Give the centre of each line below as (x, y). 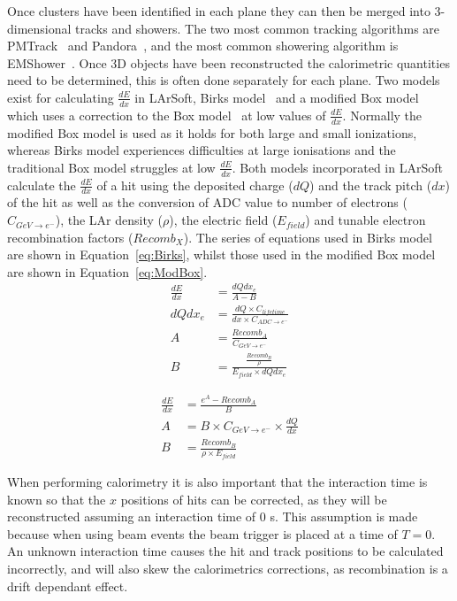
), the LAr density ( (109, 220)
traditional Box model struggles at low (111, 167)
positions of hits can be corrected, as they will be (254, 499)
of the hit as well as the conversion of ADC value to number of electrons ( (207, 202)
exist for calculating (61, 97)
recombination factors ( (70, 237)
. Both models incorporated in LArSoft (337, 167)
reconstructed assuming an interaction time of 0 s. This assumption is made (213, 516)
